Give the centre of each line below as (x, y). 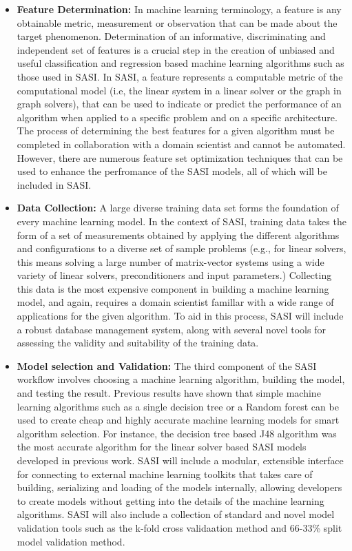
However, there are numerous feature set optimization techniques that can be (180, 157)
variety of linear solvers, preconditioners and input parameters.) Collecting (174, 275)
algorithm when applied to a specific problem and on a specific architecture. (177, 117)
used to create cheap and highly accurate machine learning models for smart (178, 420)
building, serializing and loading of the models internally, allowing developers (179, 487)
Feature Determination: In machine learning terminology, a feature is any (179, 9)
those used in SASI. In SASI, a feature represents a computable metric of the (180, 76)
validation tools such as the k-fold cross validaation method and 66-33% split (179, 527)
